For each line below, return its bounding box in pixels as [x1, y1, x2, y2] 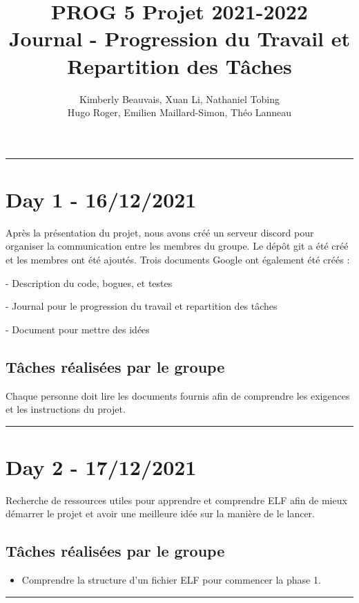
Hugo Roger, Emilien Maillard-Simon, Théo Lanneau [67, 105, 292, 120]
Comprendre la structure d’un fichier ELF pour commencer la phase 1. [21, 573, 321, 587]
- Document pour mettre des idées [6, 322, 150, 336]
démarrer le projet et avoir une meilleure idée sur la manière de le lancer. [6, 506, 315, 521]
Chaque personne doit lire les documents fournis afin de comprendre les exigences [6, 388, 350, 402]
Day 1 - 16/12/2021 [6, 185, 197, 213]
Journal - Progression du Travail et [8, 24, 351, 53]
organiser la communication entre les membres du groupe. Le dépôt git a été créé [6, 239, 349, 253]
